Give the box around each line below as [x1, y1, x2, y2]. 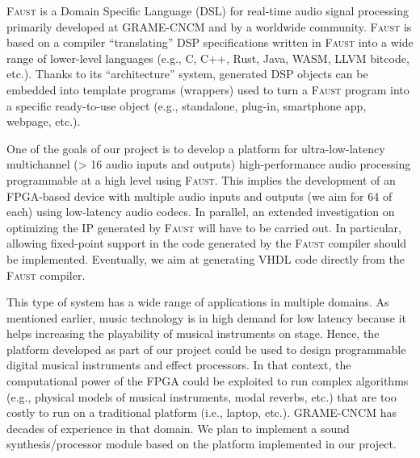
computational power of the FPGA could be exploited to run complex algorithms [6, 373, 409, 389]
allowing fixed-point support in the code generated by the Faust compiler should [6, 235, 407, 252]
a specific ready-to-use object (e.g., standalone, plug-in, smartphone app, [6, 97, 367, 114]
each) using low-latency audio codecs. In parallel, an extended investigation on [6, 203, 395, 220]
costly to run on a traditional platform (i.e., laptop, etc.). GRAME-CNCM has [6, 404, 397, 421]
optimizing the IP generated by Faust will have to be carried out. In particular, [6, 219, 401, 235]
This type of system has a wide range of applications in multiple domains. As [6, 294, 389, 310]
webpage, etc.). [6, 113, 81, 130]
